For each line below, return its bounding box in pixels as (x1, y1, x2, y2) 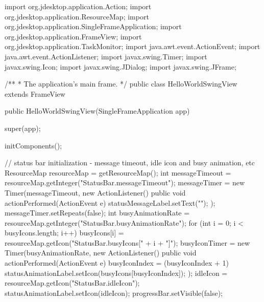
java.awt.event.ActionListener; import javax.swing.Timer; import (5, 51, 207, 61)
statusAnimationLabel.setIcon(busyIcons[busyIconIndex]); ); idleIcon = (5, 267, 228, 278)
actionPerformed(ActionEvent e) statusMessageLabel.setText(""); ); (5, 197, 215, 208)
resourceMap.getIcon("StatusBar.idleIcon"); (5, 277, 140, 288)
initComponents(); (5, 140, 62, 150)
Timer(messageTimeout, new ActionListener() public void (5, 187, 186, 198)
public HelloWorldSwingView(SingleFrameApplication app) (5, 105, 190, 116)
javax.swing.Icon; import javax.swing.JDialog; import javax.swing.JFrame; (5, 61, 236, 72)
